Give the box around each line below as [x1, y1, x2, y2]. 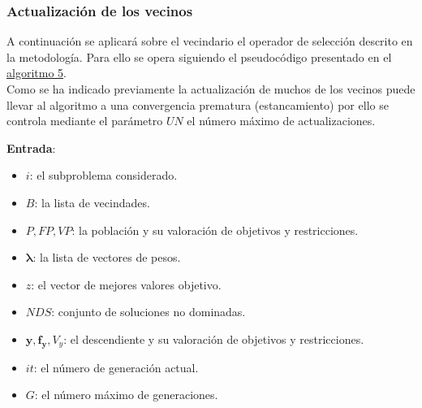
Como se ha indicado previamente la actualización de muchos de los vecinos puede [6, 80, 416, 97]
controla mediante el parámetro [6, 112, 163, 129]
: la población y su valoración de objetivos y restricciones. [71, 221, 359, 238]
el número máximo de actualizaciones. [187, 112, 376, 129]
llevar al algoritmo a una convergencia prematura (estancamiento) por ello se [6, 96, 389, 113]
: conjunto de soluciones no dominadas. [51, 303, 246, 320]
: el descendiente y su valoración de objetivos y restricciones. [63, 330, 364, 347]
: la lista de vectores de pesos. [32, 249, 181, 266]
